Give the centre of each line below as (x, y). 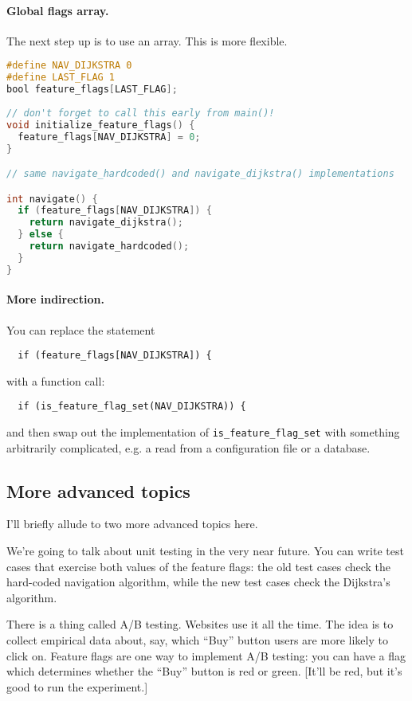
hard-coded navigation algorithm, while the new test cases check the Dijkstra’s (198, 582)
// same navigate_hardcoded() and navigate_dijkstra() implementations (200, 174)
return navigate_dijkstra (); (106, 223)
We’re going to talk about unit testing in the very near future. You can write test (205, 551)
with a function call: (56, 380)
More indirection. (55, 299)
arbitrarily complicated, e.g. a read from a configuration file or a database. (188, 447)
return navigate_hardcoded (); (109, 247)
